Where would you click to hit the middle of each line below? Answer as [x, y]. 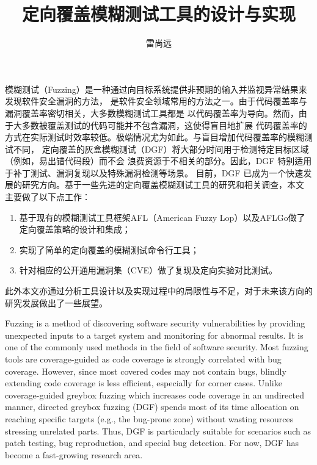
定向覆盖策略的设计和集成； [75, 229]
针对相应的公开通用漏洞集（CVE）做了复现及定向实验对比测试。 [148, 270]
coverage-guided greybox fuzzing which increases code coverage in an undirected [155, 395]
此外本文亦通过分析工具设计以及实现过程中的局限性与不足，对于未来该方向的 [159, 291]
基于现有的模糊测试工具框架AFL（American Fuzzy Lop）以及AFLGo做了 [162, 217]
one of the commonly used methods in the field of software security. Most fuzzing [157, 347]
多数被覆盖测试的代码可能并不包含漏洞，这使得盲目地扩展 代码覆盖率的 [164, 125]
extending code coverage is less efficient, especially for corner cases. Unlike [144, 383]
